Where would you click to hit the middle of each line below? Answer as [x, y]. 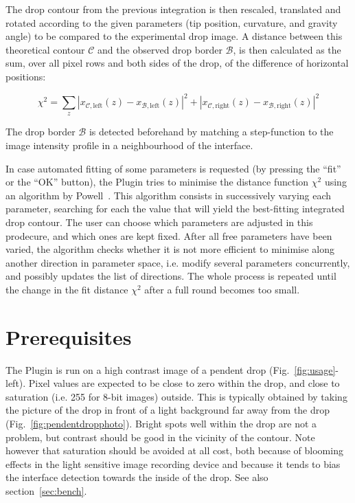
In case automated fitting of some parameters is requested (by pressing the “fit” [173, 168]
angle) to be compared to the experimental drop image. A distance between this [174, 36]
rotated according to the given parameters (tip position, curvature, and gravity [172, 22]
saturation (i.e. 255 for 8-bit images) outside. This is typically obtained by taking [176, 396]
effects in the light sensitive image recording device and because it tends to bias [173, 463]
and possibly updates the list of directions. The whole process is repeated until [171, 276]
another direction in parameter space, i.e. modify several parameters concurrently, [178, 262]
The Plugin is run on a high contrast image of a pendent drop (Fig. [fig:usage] [171, 369]
